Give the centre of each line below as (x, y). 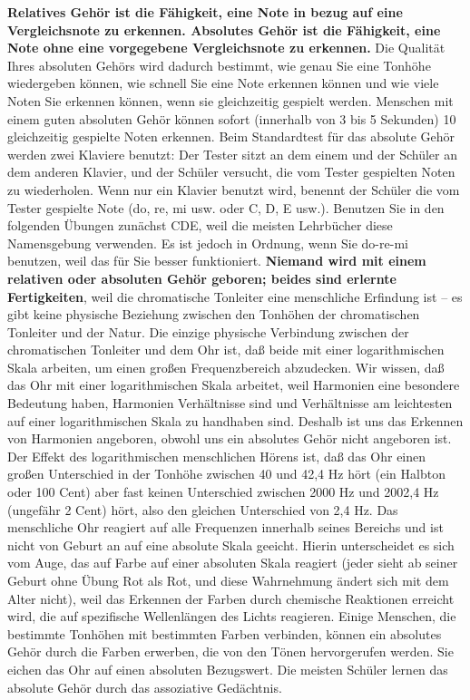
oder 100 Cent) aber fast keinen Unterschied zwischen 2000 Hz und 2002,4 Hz (223, 492)
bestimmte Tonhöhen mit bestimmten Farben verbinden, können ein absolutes (225, 633)
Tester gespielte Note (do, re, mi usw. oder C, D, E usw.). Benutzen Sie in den (226, 207)
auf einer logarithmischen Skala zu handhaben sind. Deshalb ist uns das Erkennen (235, 420)
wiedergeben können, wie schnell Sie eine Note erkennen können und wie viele (223, 83)
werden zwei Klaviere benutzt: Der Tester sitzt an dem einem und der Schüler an (232, 154)
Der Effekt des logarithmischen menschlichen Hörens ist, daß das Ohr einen (217, 456)
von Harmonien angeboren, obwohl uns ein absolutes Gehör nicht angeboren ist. (230, 438)
